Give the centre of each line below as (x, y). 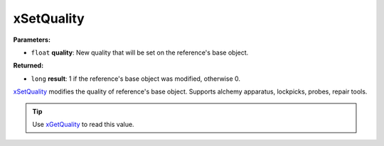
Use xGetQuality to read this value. (83, 124)
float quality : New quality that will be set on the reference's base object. (140, 52)
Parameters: (32, 40)
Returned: (28, 66)
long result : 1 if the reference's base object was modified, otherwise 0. (136, 79)
